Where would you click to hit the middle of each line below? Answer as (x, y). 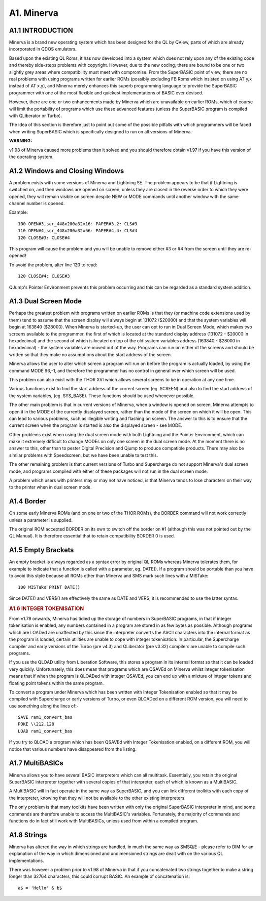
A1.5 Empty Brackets (41, 550)
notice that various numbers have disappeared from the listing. (73, 749)
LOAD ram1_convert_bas (45, 731)
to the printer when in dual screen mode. (50, 487)
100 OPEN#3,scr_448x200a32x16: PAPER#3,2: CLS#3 (78, 224)
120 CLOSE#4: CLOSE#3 (44, 276)
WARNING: (20, 141)
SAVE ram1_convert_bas (45, 717)
